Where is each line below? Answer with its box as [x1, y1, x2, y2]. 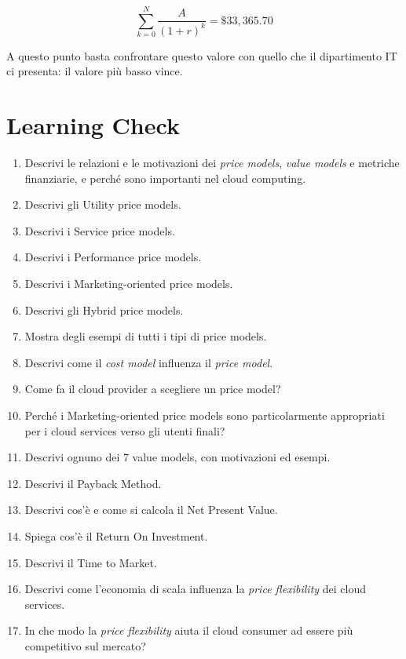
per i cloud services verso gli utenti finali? [24, 422, 225, 439]
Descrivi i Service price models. [24, 222, 175, 238]
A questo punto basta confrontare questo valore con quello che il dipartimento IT [6, 47, 397, 64]
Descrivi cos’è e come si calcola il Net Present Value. [24, 501, 278, 518]
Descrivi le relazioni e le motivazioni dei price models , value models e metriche [24, 155, 400, 171]
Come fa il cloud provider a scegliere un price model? [24, 380, 281, 397]
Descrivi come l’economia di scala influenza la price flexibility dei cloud [24, 581, 367, 597]
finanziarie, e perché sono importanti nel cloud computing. [24, 169, 306, 186]
